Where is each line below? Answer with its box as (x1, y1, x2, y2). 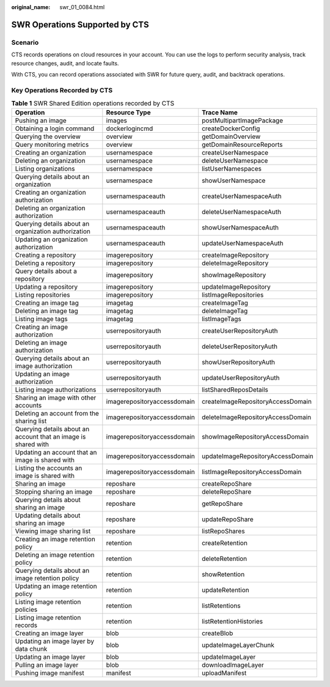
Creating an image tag (15, 299, 79, 307)
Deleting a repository (15, 259, 76, 267)
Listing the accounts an (15, 464, 82, 472)
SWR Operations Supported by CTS (11, 19, 149, 30)
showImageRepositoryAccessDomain (202, 433, 309, 441)
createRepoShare (202, 480, 252, 488)
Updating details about (15, 511, 81, 520)
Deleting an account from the (15, 409, 99, 418)
